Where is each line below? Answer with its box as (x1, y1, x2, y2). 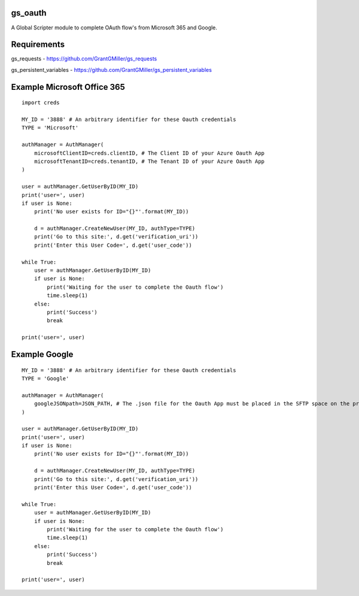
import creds (22, 99, 60, 106)
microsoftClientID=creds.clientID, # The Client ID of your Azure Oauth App (34, 150, 265, 156)
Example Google (11, 349, 74, 359)
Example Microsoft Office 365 (11, 81, 126, 92)
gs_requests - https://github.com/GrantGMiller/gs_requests (11, 55, 157, 62)
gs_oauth (11, 8, 47, 18)
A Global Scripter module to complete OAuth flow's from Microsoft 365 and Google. (11, 24, 218, 31)
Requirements (11, 40, 65, 50)
